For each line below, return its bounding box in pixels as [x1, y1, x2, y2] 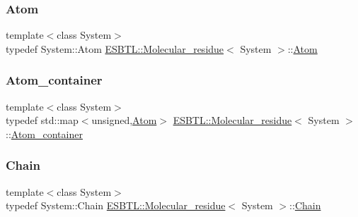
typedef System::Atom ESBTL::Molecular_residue [6, 41, 224, 56]
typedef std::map [6, 113, 79, 128]
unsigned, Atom [91, 113, 157, 128]
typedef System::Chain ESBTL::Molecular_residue [6, 198, 226, 213]
